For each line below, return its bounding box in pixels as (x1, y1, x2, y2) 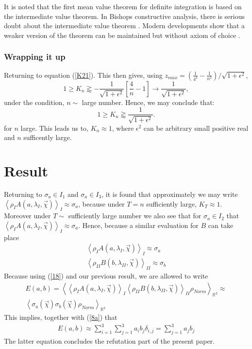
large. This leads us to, (20, 122, 88, 133)
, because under (78, 198, 125, 209)
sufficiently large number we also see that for (68, 210, 202, 221)
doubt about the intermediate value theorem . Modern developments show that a (4, 20, 245, 31)
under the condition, (4, 97, 65, 107)
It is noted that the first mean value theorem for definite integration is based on (4, 1, 242, 11)
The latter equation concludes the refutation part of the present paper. (4, 336, 215, 346)
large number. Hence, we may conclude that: (82, 97, 215, 107)
